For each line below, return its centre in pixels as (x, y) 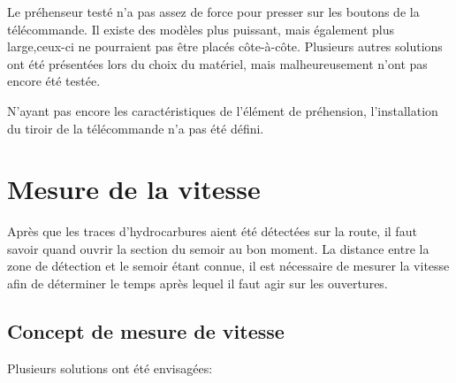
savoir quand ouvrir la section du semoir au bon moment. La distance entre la (218, 248)
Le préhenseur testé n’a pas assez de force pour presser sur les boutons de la (213, 11)
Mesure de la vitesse (134, 189)
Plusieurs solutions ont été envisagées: (110, 368)
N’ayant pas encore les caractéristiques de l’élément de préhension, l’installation (223, 110)
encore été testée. (54, 81)
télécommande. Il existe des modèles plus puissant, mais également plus (201, 29)
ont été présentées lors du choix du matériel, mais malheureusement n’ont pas (217, 63)
